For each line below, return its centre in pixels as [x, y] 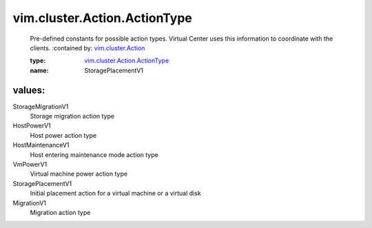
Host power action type [63, 135]
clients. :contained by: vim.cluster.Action [87, 48]
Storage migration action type [72, 116]
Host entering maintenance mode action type [94, 154]
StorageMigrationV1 [41, 106]
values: [29, 90]
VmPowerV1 [30, 164]
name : [39, 70]
